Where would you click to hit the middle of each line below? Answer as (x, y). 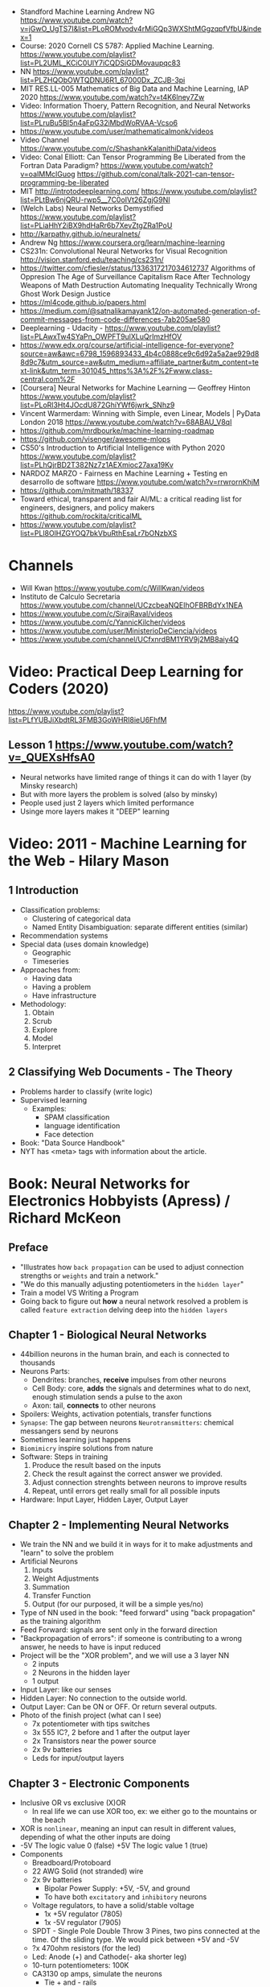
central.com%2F (47, 379)
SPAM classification (77, 1117)
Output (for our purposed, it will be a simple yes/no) (118, 1604)
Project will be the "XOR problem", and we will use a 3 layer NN (125, 1655)
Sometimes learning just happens (75, 1440)
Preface (29, 1248)
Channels (41, 566)
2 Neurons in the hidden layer (81, 1672)
